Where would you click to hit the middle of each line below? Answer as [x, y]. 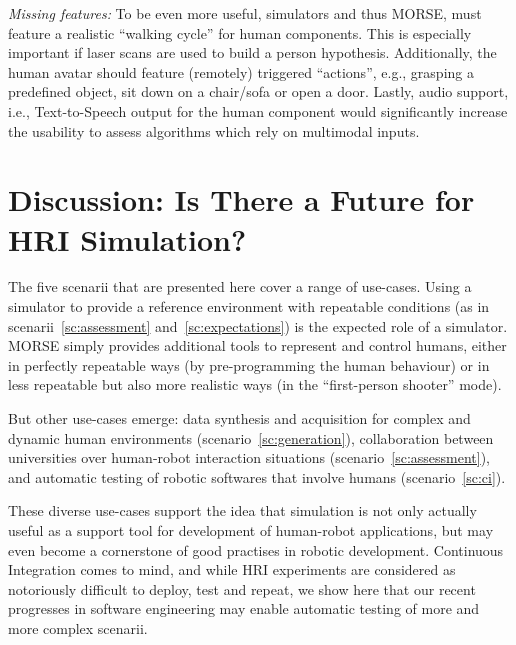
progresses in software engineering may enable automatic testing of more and [244, 608]
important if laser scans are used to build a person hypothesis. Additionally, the [252, 52]
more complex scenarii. [78, 627]
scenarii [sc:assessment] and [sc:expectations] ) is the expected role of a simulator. [258, 325]
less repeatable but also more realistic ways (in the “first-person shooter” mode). [255, 384]
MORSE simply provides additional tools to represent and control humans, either [257, 345]
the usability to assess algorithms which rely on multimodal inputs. [214, 130]
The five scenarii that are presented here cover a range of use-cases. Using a [240, 286]
